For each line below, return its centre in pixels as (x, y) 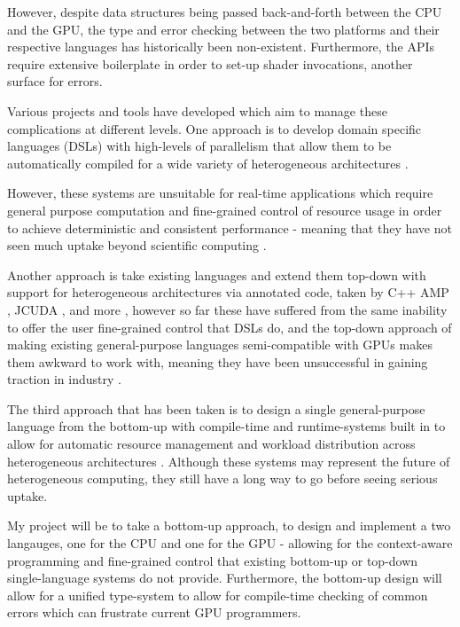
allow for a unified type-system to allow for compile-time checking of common (218, 595)
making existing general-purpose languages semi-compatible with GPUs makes (220, 345)
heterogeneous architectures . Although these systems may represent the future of (229, 461)
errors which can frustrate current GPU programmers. (154, 612)
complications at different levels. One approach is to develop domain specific (214, 128)
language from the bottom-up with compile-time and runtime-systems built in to (226, 426)
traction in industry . (64, 379)
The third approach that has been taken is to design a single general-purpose (216, 408)
